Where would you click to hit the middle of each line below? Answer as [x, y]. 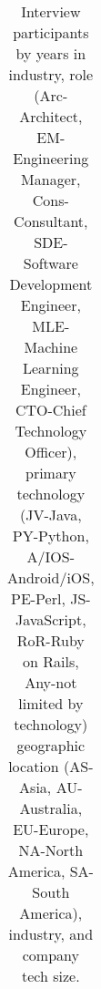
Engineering [51, 158]
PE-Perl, [38, 598]
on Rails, [50, 661]
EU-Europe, [51, 829]
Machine [51, 347]
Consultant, [51, 221]
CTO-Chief [50, 410]
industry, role [51, 74]
